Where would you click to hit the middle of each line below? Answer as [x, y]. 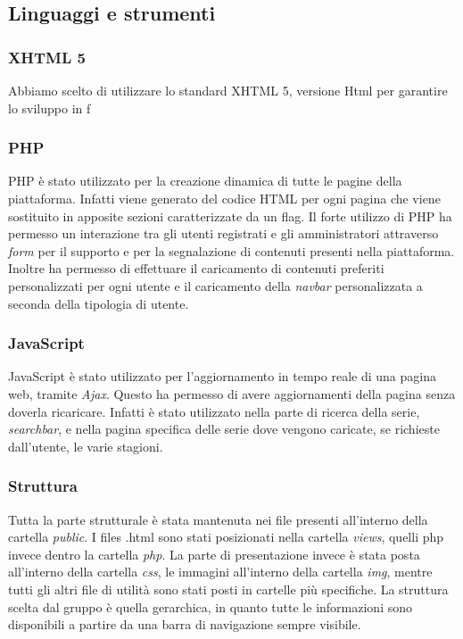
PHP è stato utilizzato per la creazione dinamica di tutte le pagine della [205, 181]
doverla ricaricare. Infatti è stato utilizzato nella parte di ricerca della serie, [214, 411]
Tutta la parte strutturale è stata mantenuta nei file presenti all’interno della [218, 519]
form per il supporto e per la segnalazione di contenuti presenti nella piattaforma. [231, 250]
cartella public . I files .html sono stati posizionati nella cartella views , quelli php [226, 537]
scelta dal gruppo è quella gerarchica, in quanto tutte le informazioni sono [210, 606]
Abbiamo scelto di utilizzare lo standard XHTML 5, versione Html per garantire [228, 90]
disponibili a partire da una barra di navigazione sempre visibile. [185, 624]
